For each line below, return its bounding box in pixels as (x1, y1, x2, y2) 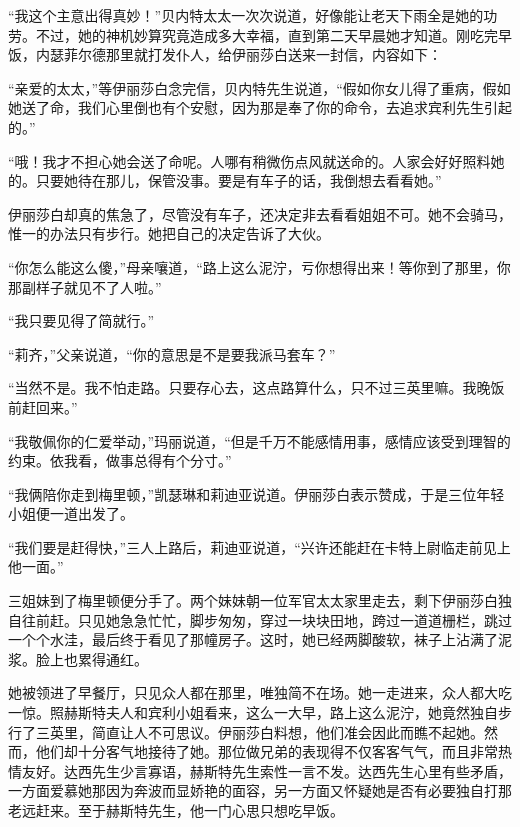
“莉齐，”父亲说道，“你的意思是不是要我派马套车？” (8, 343, 336, 364)
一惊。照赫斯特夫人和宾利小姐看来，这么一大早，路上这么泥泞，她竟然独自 (8, 702, 498, 723)
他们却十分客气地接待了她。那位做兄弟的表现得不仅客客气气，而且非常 (35, 741, 498, 762)
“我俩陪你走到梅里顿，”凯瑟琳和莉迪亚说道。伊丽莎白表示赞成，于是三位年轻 (8, 483, 505, 504)
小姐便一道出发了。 (8, 503, 134, 524)
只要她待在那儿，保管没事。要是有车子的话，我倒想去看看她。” (35, 170, 442, 191)
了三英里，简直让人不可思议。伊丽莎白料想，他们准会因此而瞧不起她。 (21, 721, 484, 742)
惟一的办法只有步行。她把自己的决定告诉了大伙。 (8, 223, 330, 244)
